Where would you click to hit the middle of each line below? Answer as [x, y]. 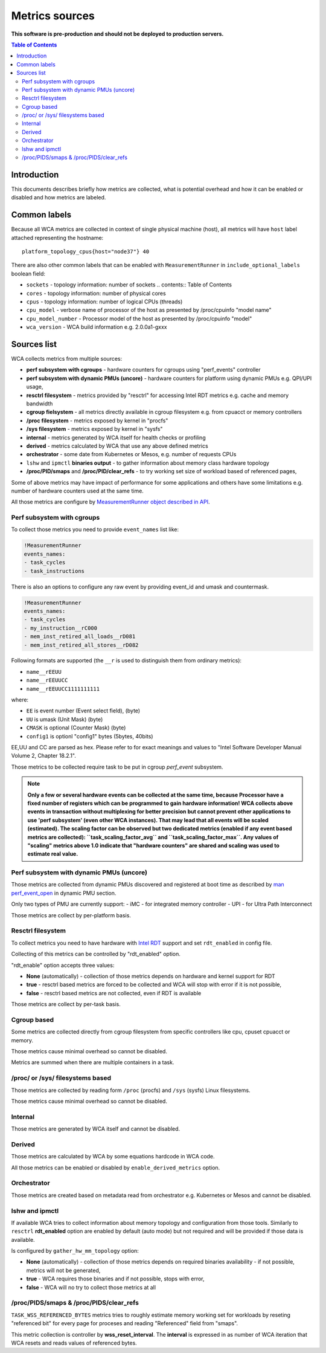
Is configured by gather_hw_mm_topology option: [75, 1251]
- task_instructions [54, 571]
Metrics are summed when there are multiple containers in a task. [93, 1062]
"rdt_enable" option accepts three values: [63, 965]
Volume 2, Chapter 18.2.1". [44, 756]
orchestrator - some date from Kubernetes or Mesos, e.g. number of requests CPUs [131, 454]
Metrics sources [53, 16]
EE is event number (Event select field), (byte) [83, 711]
